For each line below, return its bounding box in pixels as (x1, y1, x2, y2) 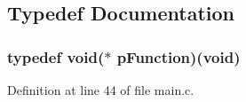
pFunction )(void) (116, 45, 241, 67)
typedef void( (7, 45, 105, 67)
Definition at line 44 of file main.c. (7, 81, 194, 98)
